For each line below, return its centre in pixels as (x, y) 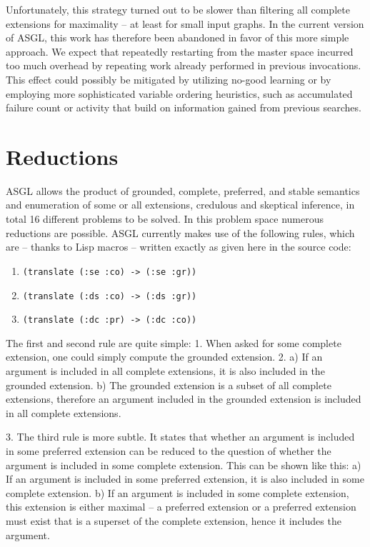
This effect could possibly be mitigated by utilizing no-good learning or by (169, 79)
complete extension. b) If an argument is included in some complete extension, (177, 492)
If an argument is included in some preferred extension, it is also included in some (185, 479)
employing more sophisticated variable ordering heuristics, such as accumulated (179, 93)
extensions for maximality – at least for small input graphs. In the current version (185, 23)
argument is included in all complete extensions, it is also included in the (165, 371)
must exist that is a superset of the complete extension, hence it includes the (174, 520)
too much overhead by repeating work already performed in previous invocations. (184, 65)
